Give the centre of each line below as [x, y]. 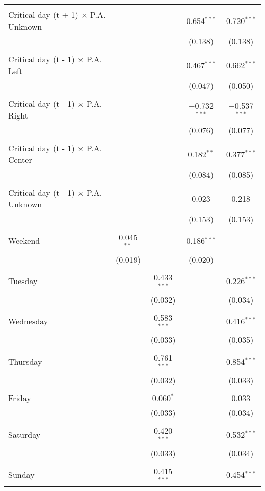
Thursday [25, 361]
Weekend [24, 241]
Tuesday [23, 281]
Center [20, 160]
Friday [20, 398]
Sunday [21, 475]
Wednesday [28, 321]
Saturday [24, 434]
